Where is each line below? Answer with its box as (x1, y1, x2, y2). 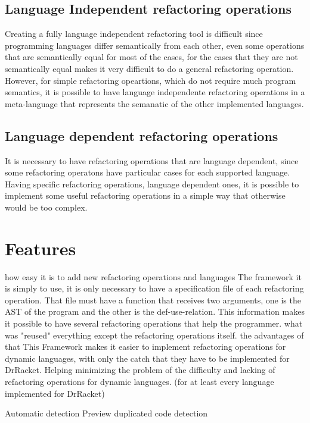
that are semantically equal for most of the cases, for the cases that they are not (5, 51, 298, 63)
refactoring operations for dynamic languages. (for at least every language (5, 375, 274, 387)
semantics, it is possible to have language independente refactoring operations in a (5, 86, 305, 98)
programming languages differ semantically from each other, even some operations (5, 39, 305, 51)
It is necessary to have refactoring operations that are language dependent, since (5, 154, 299, 167)
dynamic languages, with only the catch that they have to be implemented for (5, 352, 290, 364)
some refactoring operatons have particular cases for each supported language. (5, 166, 290, 178)
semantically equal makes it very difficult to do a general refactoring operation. (5, 62, 294, 74)
